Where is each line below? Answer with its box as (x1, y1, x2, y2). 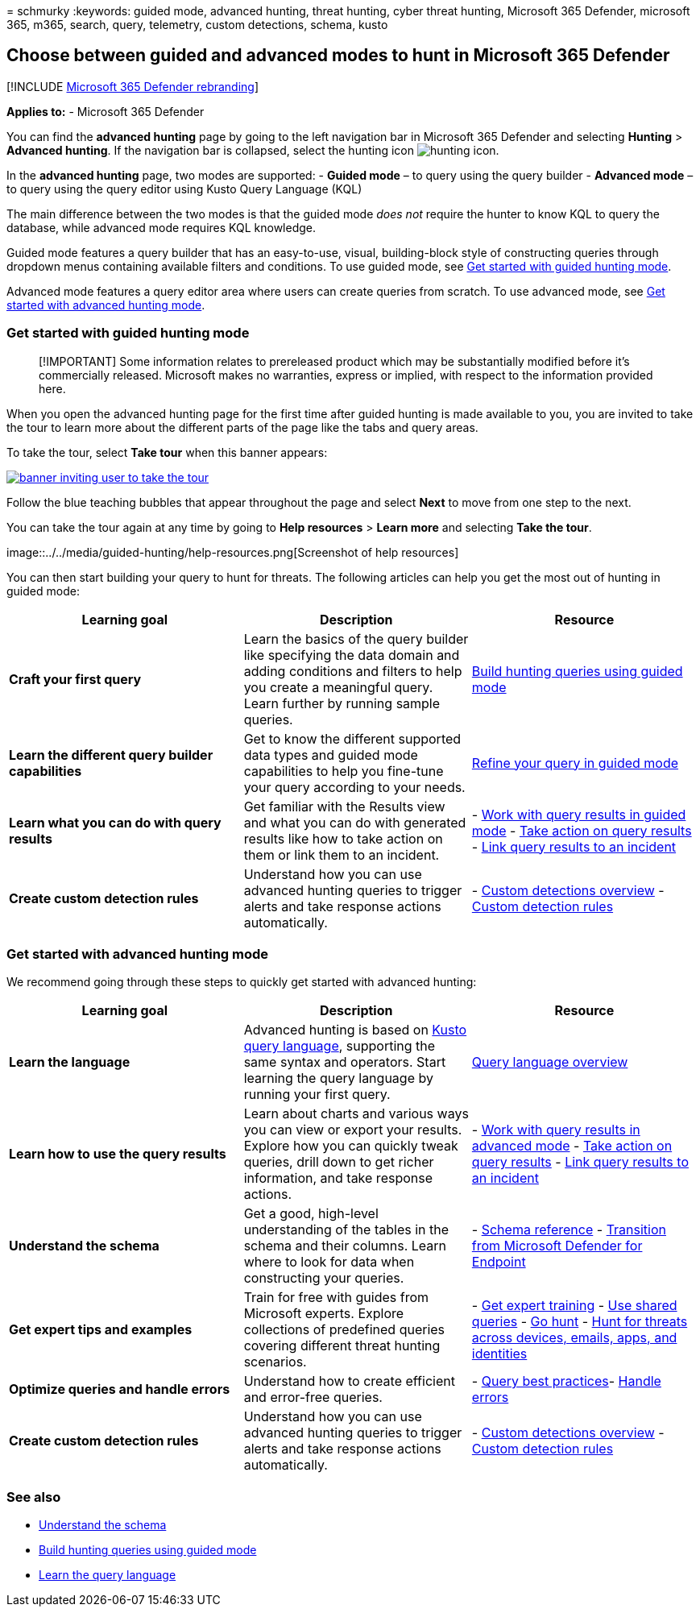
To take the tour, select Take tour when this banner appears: (6, 445, 328, 459)
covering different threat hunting (243, 1337, 441, 1354)
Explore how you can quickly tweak (243, 1138, 458, 1155)
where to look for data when (243, 1254, 415, 1271)
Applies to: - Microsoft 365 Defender (6, 104, 205, 118)
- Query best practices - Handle (471, 1373, 661, 1390)
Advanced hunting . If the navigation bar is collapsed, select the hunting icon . (6, 143, 499, 157)
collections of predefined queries (243, 1321, 445, 1338)
